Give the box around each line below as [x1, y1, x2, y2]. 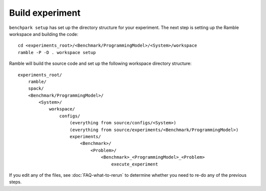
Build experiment [9, 7, 81, 18]
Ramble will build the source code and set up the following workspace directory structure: [9, 60, 192, 66]
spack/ [28, 86, 44, 91]
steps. [9, 179, 22, 185]
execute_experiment [111, 161, 159, 167]
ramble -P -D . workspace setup [18, 50, 96, 55]
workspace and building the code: [9, 31, 78, 37]
